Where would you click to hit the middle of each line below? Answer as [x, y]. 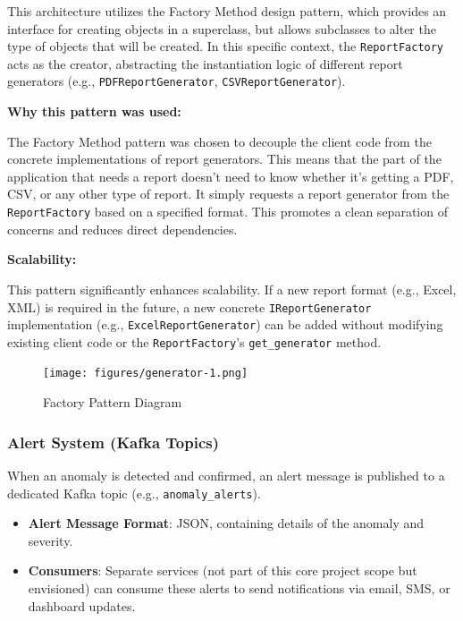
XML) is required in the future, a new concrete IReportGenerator [189, 306]
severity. [51, 540]
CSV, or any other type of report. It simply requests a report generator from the [228, 194]
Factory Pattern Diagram [113, 402]
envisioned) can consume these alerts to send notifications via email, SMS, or [239, 587]
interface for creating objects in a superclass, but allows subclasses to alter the [222, 28]
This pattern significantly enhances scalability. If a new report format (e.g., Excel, [232, 289]
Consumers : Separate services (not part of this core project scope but [223, 570]
